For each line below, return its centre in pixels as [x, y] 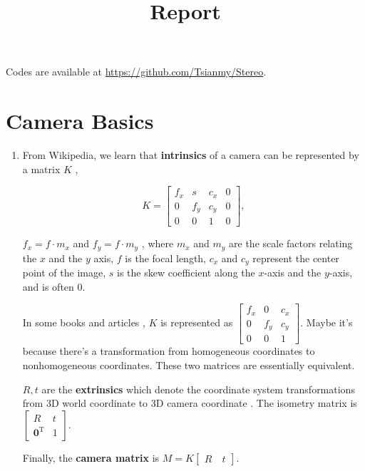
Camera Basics [80, 121]
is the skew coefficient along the [186, 273]
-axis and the [293, 273]
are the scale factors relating [291, 243]
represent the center [296, 258]
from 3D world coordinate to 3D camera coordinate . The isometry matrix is [190, 403]
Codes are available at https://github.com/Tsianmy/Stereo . [136, 72]
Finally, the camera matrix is [91, 457]
